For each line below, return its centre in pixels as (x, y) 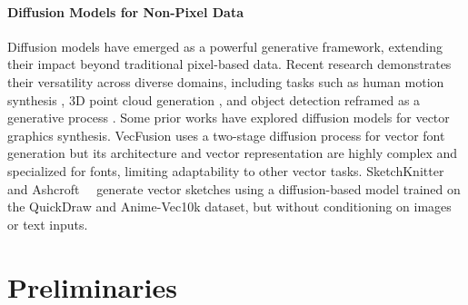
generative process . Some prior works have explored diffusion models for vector (229, 118)
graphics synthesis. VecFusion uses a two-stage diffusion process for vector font (226, 135)
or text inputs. (48, 224)
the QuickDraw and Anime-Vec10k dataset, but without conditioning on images (229, 207)
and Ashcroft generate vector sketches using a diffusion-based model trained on (234, 188)
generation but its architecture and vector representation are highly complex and (233, 153)
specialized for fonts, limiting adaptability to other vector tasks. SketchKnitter (226, 170)
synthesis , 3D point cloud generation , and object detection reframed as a (214, 99)
